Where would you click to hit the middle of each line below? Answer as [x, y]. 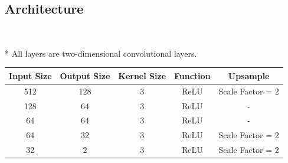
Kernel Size [142, 75]
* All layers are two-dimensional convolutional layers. [101, 53]
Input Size [30, 75]
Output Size [85, 75]
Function [192, 75]
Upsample [249, 75]
